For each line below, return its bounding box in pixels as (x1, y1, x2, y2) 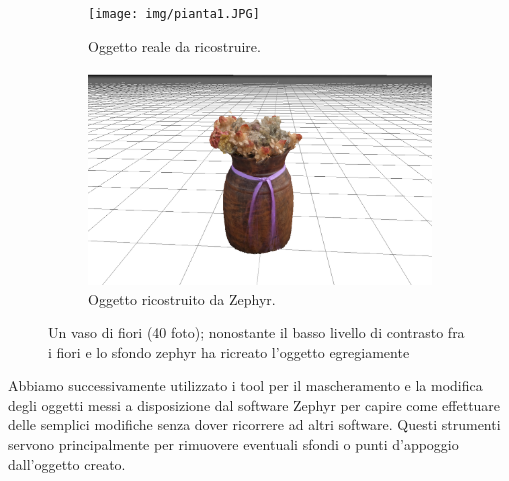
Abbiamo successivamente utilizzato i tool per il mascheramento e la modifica (8, 375, 483, 396)
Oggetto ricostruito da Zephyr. (88, 288, 276, 309)
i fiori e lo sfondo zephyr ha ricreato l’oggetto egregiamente (48, 341, 410, 362)
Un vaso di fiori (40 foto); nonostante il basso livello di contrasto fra (48, 322, 465, 343)
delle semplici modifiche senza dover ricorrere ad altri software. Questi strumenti (8, 414, 501, 435)
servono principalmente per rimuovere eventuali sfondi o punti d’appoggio (8, 434, 459, 455)
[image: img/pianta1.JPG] (88, 7, 260, 21)
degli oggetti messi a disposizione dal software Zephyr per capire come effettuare (8, 394, 501, 415)
